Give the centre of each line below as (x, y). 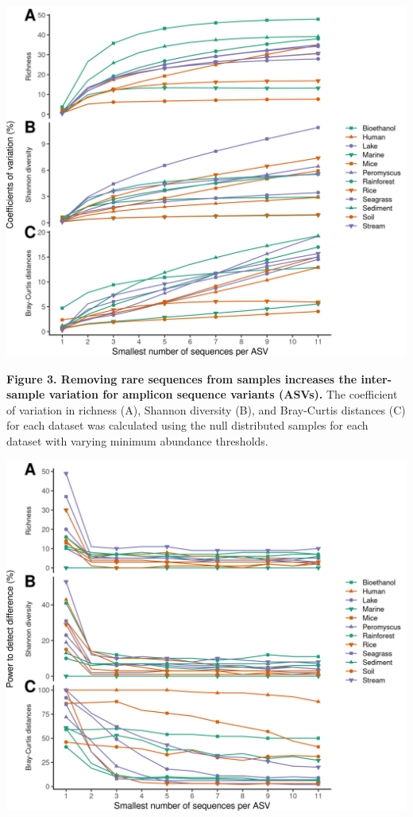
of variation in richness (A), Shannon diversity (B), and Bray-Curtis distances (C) (206, 409)
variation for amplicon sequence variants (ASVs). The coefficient (223, 394)
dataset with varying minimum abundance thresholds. (137, 440)
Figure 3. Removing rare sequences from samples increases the (182, 378)
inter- (376, 378)
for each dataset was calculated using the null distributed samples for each (187, 425)
